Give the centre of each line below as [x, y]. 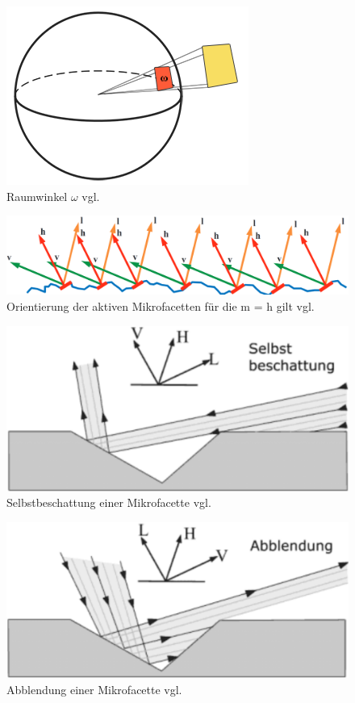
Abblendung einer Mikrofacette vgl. [94, 690]
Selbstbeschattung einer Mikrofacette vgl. [109, 502]
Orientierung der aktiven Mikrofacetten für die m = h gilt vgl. [161, 305]
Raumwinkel [37, 196]
